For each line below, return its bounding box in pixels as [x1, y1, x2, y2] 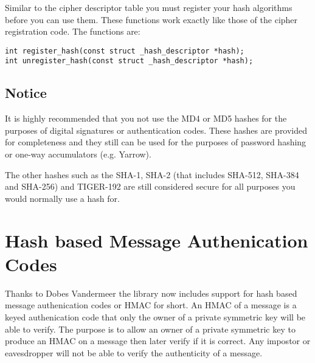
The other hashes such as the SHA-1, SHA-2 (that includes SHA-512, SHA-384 [5, 168, 299, 181]
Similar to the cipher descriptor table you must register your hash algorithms [5, 1, 292, 13]
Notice [5, 83, 47, 102]
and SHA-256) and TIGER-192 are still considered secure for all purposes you [5, 180, 296, 193]
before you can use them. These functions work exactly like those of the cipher [5, 13, 298, 26]
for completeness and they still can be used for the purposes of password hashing [5, 136, 306, 148]
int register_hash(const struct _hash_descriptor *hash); [5, 46, 244, 55]
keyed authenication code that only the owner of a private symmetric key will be [5, 310, 306, 323]
